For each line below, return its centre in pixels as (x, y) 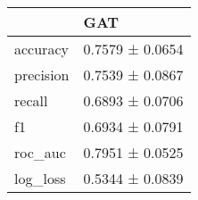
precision (42, 75)
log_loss (40, 178)
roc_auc (40, 152)
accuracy (41, 49)
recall (31, 100)
